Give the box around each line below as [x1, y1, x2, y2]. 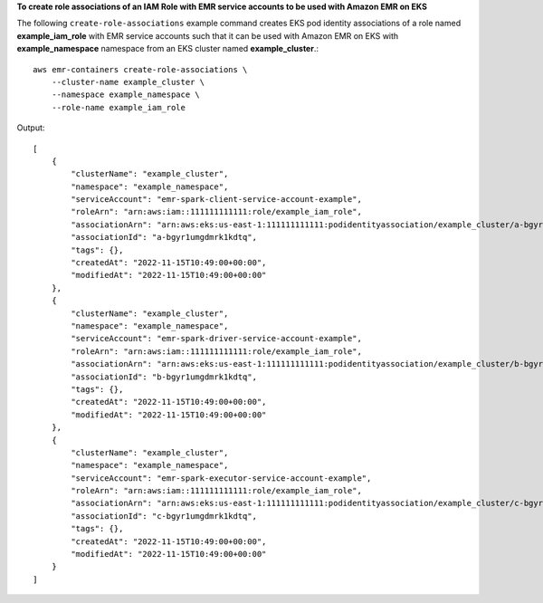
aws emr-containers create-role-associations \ [33, 64, 248, 74]
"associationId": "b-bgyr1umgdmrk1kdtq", [71, 371, 258, 382]
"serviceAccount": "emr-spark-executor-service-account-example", [71, 473, 372, 483]
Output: [16, 122, 45, 133]
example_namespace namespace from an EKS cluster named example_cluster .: [16, 43, 319, 54]
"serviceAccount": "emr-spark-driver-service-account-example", [71, 333, 362, 344]
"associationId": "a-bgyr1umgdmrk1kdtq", [71, 232, 258, 243]
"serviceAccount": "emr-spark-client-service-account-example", [71, 195, 362, 205]
